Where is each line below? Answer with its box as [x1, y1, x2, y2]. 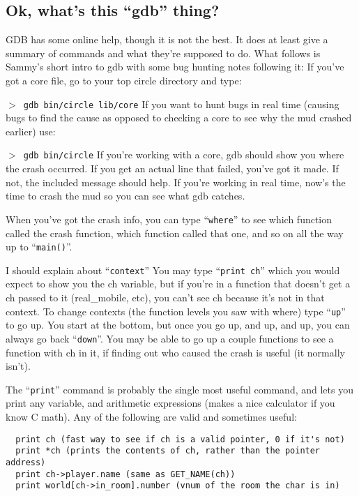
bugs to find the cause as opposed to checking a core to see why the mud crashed [6, 110, 352, 125]
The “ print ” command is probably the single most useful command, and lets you [6, 382, 353, 396]
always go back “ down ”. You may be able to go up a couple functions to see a [6, 331, 334, 345]
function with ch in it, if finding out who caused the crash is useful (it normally [6, 345, 345, 359]
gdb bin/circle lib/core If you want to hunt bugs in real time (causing [23, 96, 339, 111]
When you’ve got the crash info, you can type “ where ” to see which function [6, 211, 333, 226]
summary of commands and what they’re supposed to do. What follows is [6, 45, 321, 60]
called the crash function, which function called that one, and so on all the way [6, 225, 344, 240]
